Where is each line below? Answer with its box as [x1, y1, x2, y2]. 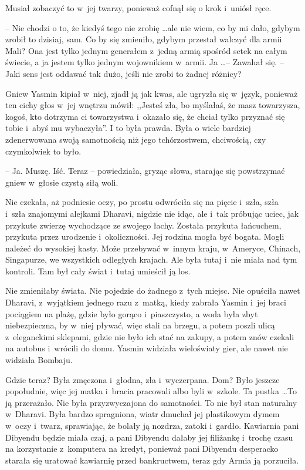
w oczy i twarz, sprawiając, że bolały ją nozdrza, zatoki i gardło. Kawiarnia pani [5, 419, 299, 431]
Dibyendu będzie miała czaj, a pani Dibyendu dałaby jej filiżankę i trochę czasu [5, 431, 293, 443]
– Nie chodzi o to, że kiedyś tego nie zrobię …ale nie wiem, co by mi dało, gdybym [5, 21, 300, 33]
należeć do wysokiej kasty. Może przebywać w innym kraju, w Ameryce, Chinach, [5, 241, 301, 254]
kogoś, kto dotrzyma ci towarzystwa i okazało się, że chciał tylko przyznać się [5, 110, 285, 122]
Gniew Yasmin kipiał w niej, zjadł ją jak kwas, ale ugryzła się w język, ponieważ [5, 87, 298, 99]
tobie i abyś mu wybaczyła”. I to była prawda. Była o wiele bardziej [5, 122, 251, 134]
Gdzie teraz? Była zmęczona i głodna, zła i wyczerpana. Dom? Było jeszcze [5, 373, 280, 385]
